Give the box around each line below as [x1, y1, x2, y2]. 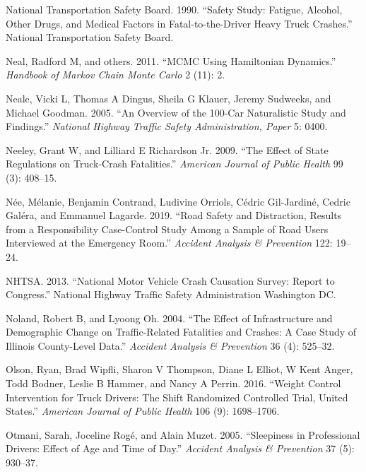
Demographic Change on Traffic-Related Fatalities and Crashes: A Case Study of [6, 324, 357, 339]
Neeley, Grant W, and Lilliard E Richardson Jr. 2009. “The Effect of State [6, 142, 329, 157]
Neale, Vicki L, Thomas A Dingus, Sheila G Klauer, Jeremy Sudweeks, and [6, 90, 331, 105]
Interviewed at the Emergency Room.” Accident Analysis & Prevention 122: [6, 235, 333, 250]
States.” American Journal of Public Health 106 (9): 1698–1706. [6, 403, 280, 418]
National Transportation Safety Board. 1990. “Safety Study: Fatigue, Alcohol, [6, 2, 343, 16]
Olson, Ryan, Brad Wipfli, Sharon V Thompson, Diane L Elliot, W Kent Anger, [6, 362, 353, 377]
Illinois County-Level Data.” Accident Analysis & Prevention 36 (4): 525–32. [6, 338, 335, 353]
